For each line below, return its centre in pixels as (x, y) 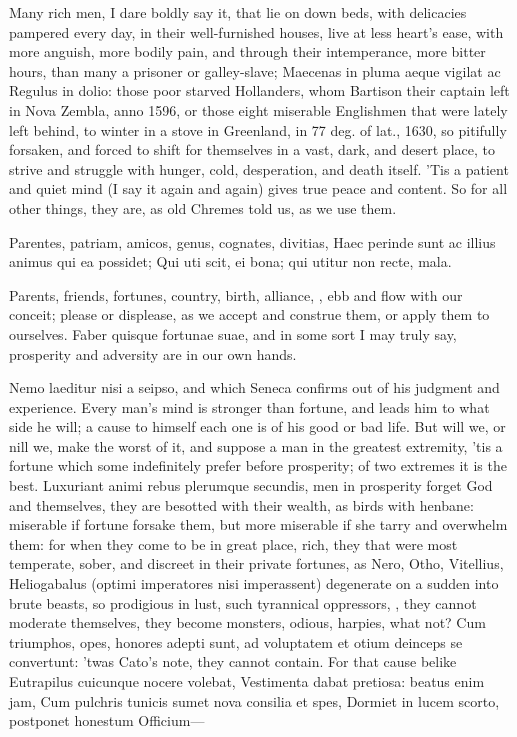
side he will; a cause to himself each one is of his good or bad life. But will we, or (257, 426)
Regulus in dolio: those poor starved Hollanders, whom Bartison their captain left (259, 90)
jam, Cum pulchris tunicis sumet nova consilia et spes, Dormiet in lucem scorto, (254, 700)
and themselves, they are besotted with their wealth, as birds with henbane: (241, 504)
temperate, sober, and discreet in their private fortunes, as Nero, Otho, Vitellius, (256, 563)
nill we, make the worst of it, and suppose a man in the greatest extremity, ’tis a (256, 445)
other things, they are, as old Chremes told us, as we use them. (203, 207)
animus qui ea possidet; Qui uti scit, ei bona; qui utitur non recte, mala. (230, 261)
